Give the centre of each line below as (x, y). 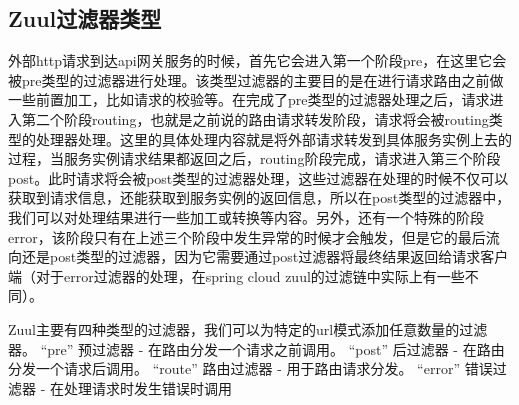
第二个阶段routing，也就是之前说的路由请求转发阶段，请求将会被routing (255, 118)
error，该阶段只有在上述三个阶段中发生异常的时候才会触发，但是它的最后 (247, 236)
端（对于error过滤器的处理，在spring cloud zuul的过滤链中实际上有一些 (236, 275)
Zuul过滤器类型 (85, 18)
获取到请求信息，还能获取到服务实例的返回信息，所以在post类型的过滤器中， (259, 197)
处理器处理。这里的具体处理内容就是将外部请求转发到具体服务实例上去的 (273, 138)
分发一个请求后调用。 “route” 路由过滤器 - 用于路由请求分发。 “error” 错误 (250, 368)
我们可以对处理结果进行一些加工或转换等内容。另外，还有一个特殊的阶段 (246, 216)
